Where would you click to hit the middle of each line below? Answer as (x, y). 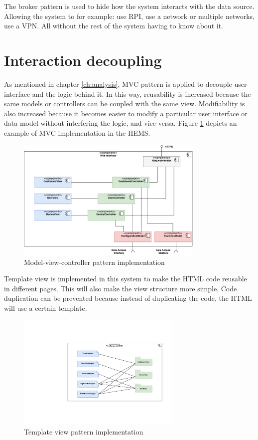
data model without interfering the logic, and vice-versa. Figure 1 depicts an (121, 123)
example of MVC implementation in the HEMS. (77, 132)
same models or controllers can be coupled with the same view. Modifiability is (125, 104)
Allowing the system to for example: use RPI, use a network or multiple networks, (129, 16)
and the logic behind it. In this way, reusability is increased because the (141, 94)
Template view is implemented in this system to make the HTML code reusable (126, 279)
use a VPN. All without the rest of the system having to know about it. (114, 26)
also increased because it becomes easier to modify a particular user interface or (126, 113)
